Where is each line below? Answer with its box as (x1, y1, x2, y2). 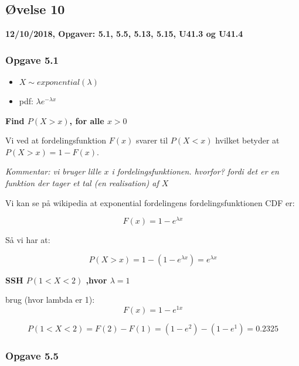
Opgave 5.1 (5, 52, 59, 67)
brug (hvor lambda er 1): (5, 293, 95, 306)
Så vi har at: (5, 234, 50, 246)
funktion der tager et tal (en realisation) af (5, 176, 159, 189)
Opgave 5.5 (5, 348, 59, 363)
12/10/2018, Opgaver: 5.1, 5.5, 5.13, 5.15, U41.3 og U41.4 (5, 28, 243, 40)
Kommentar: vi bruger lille (5, 165, 101, 177)
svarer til (135, 134, 168, 146)
